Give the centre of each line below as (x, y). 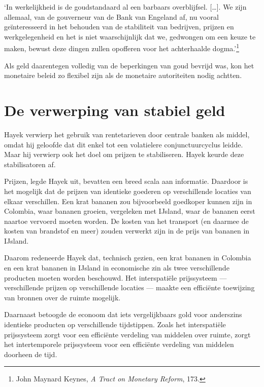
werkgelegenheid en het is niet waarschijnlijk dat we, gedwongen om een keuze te (130, 36)
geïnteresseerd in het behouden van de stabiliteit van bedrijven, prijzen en (119, 27)
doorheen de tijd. (31, 354)
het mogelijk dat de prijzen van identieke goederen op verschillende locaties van (128, 191)
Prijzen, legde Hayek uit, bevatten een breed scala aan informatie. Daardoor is (126, 181)
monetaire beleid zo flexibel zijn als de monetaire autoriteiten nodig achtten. (123, 75)
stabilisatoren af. (30, 164)
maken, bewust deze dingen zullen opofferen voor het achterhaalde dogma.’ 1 (122, 48)
